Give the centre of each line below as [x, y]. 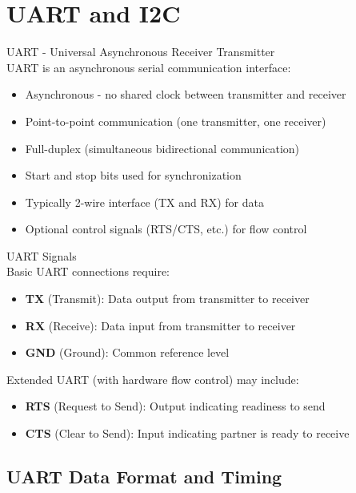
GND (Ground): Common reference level [127, 352]
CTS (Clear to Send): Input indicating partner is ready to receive [187, 433]
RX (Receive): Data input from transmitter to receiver [160, 325]
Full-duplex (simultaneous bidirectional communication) [162, 148]
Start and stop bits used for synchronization [133, 175]
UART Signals [42, 255]
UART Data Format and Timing [144, 477]
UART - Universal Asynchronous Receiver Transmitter [141, 52]
